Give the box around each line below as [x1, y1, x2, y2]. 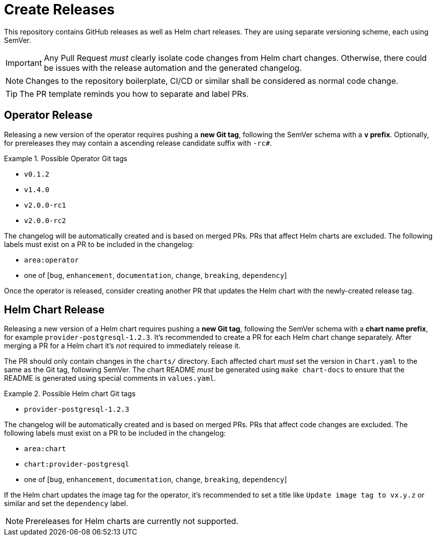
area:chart [24, 445, 66, 453]
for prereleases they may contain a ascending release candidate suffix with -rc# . [4, 138, 272, 147]
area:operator [24, 256, 79, 264]
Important [5, 57, 42, 68]
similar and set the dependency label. [4, 499, 128, 508]
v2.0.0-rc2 [24, 216, 66, 225]
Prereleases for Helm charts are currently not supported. [25, 516, 239, 527]
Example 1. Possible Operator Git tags [4, 154, 127, 163]
